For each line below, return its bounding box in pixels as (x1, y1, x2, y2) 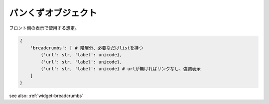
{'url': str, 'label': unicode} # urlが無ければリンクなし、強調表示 (40, 66, 201, 72)
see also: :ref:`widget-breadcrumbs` (9, 93, 84, 99)
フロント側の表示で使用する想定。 (9, 25, 79, 31)
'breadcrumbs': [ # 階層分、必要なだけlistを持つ (30, 45, 143, 51)
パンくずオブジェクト (9, 7, 97, 18)
